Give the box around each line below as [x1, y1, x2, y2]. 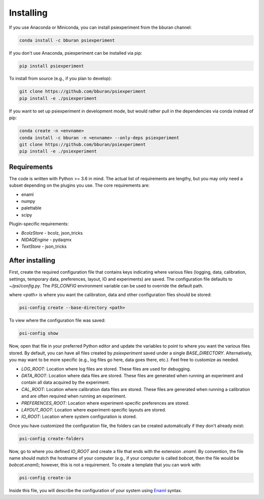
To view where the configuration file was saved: [9, 318, 106, 324]
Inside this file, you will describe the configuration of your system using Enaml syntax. [9, 488, 182, 494]
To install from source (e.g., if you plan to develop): [9, 76, 112, 82]
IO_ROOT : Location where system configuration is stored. [21, 413, 137, 420]
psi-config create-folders [19, 435, 84, 441]
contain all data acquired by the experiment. [21, 379, 110, 386]
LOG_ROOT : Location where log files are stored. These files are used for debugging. [21, 366, 191, 371]
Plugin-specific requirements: [9, 221, 69, 227]
